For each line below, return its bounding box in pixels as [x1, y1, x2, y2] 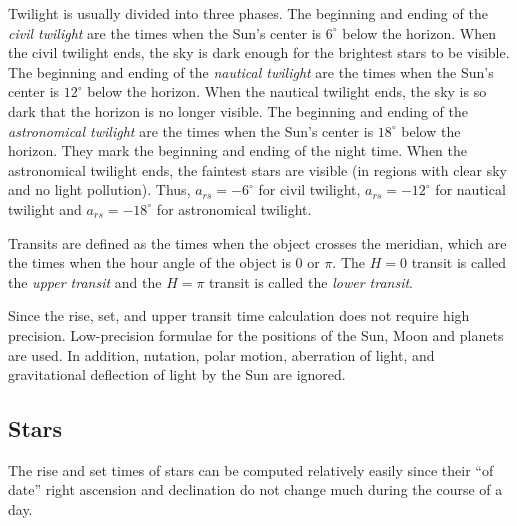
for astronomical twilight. [156, 198, 312, 219]
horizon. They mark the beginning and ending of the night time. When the [8, 140, 468, 161]
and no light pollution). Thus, [8, 179, 191, 200]
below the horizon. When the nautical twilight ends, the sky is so [87, 81, 487, 102]
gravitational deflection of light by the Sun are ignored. [8, 364, 346, 385]
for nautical [435, 179, 506, 200]
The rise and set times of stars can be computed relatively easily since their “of [8, 459, 494, 480]
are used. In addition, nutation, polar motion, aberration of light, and [8, 344, 435, 365]
